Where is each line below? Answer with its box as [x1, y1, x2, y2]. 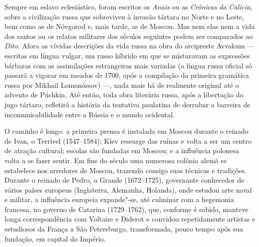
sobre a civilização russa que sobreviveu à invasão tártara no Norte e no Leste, [4, 11, 244, 21]
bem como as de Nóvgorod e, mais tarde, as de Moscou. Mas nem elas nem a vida [4, 21, 255, 31]
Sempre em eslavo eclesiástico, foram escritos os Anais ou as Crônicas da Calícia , [4, 1, 253, 11]
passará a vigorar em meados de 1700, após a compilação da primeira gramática [4, 70, 249, 80]
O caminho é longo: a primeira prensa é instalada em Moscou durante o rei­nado [4, 126, 249, 136]
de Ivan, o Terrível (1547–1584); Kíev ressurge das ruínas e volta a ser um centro [4, 135, 252, 146]
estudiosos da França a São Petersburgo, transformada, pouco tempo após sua [4, 224, 244, 234]
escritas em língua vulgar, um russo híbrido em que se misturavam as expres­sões [4, 50, 250, 60]
